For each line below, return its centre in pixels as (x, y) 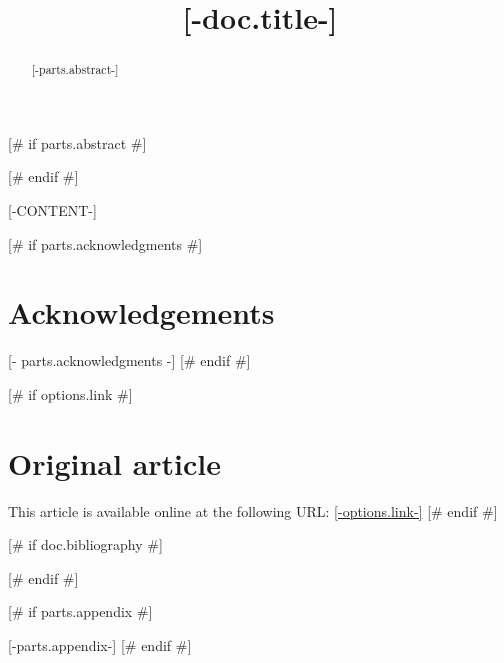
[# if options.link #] (70, 393)
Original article (114, 462)
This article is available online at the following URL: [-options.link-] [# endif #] (253, 510)
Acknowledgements (141, 312)
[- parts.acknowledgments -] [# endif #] (129, 360)
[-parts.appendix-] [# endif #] (100, 645)
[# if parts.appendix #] (80, 611)
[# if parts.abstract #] (77, 142)
